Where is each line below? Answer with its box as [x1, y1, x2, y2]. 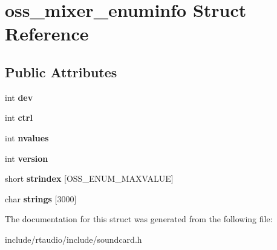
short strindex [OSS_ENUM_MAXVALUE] [5, 172, 174, 185]
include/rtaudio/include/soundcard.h [5, 232, 142, 245]
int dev [5, 91, 33, 103]
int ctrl [5, 111, 33, 124]
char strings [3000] [5, 192, 77, 205]
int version [5, 152, 48, 164]
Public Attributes [5, 62, 117, 81]
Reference [5, 21, 89, 46]
